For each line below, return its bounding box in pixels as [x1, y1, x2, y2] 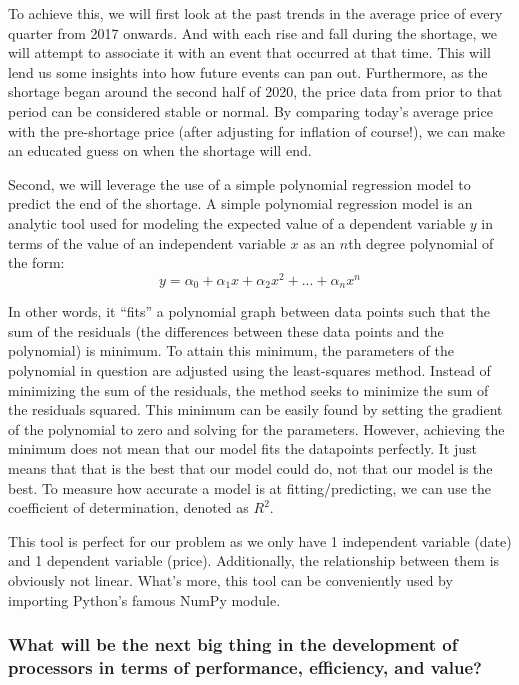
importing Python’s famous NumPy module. [8, 589, 281, 610]
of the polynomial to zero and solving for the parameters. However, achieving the [8, 418, 505, 439]
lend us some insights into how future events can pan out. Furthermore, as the [8, 61, 488, 82]
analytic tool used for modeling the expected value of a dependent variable [8, 212, 466, 233]
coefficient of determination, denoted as [8, 497, 249, 518]
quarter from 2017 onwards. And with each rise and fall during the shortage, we [8, 22, 497, 43]
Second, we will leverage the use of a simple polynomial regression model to [8, 173, 471, 194]
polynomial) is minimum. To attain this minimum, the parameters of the [8, 340, 454, 361]
